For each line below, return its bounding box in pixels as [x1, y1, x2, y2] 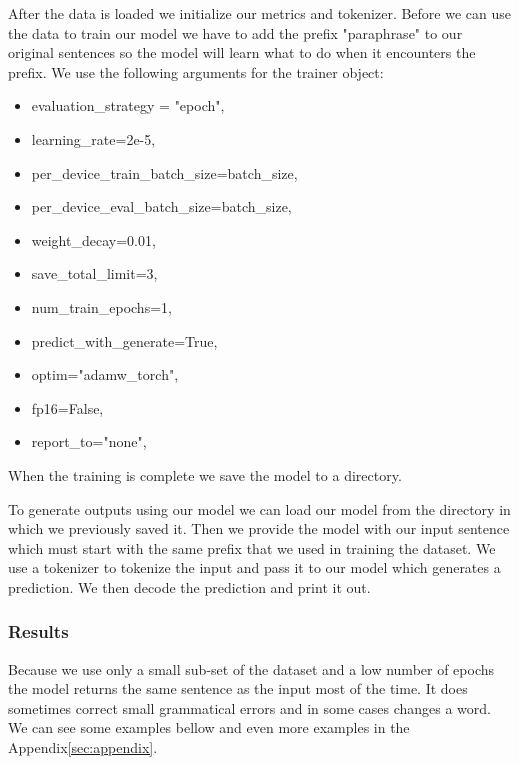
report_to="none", [31, 431, 147, 452]
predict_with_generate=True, [31, 330, 218, 351]
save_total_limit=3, [31, 263, 158, 284]
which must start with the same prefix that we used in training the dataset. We [8, 537, 496, 558]
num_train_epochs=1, [31, 296, 172, 317]
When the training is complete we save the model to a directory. [8, 464, 402, 485]
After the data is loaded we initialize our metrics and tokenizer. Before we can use [8, 3, 512, 23]
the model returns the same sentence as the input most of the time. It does [8, 678, 468, 699]
